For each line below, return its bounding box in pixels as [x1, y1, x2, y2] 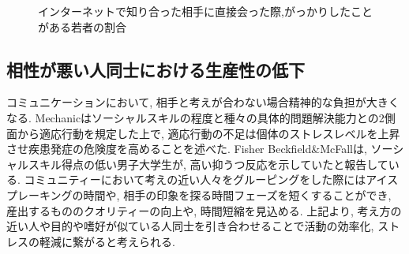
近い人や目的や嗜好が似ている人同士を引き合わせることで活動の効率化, [6, 218, 374, 234]
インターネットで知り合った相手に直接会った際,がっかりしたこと [38, 3, 373, 19]
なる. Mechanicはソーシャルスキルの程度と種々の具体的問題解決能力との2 [6, 109, 385, 125]
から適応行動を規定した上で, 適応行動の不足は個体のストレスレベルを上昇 [17, 125, 400, 141]
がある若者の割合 [38, 18, 126, 35]
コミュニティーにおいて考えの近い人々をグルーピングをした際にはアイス [24, 171, 399, 188]
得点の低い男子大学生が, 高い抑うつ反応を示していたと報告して [61, 155, 388, 172]
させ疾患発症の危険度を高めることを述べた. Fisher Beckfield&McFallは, [6, 140, 367, 157]
